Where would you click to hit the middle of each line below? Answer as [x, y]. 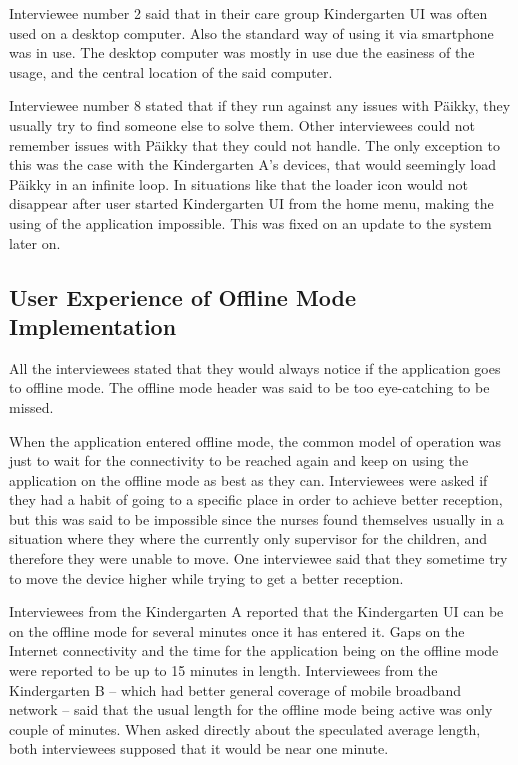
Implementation [93, 325]
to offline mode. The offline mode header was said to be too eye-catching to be [249, 387]
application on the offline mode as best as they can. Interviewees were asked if [248, 479]
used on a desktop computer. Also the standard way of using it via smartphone [251, 32]
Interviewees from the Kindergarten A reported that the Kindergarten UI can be [256, 611]
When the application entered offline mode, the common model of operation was [255, 440]
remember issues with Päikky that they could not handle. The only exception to [254, 144]
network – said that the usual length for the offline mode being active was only [251, 709]
